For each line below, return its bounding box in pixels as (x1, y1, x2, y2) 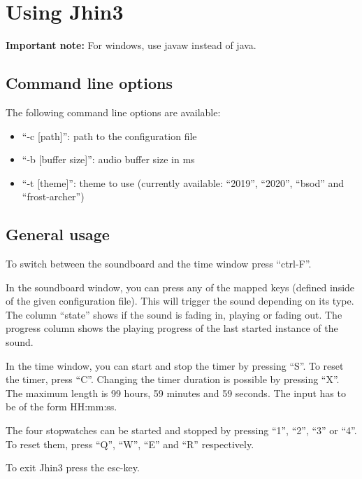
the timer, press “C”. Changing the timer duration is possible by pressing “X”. (6, 372, 340, 387)
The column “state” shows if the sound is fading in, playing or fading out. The (6, 307, 342, 321)
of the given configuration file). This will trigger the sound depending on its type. (6, 293, 354, 308)
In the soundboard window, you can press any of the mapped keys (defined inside (6, 279, 355, 294)
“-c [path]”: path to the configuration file (22, 128, 197, 143)
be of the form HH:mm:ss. (6, 399, 117, 414)
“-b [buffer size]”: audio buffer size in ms (22, 152, 195, 167)
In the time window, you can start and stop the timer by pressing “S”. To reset (6, 358, 344, 373)
